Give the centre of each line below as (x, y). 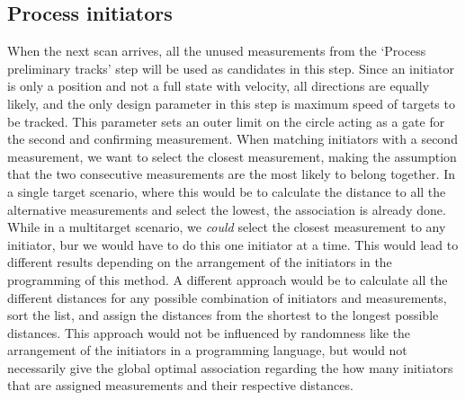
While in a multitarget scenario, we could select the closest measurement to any (227, 227)
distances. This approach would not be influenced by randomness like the (209, 332)
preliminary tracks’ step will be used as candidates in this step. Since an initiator (231, 68)
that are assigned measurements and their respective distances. (180, 385)
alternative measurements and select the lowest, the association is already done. (227, 209)
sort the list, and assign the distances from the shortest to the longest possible (223, 315)
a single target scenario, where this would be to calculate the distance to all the (227, 191)
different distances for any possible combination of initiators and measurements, (227, 297)
